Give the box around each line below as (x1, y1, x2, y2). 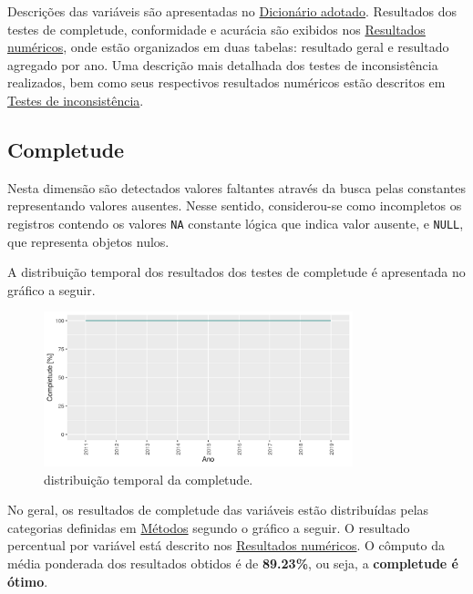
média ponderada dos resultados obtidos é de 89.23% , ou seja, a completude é (7, 553, 458, 572)
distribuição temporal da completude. (44, 469, 253, 488)
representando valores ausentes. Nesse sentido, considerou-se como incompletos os (7, 196, 462, 215)
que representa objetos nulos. (7, 231, 170, 251)
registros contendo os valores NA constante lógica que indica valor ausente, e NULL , (7, 213, 464, 232)
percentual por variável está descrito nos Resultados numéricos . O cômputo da (7, 536, 445, 555)
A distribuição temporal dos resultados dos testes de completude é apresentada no (7, 262, 466, 282)
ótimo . (7, 571, 48, 590)
